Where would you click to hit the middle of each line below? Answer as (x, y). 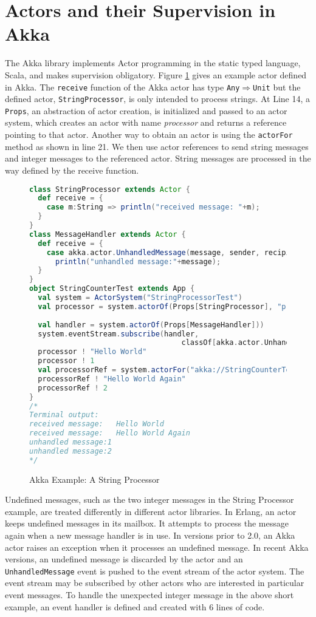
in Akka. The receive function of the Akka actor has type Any (122, 87)
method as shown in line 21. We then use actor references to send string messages (157, 146)
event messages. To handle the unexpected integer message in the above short (149, 595)
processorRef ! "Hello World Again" (112, 379)
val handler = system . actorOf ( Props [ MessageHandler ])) (151, 325)
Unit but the (277, 87)
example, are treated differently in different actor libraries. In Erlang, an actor (151, 511)
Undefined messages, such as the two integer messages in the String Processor (149, 499)
